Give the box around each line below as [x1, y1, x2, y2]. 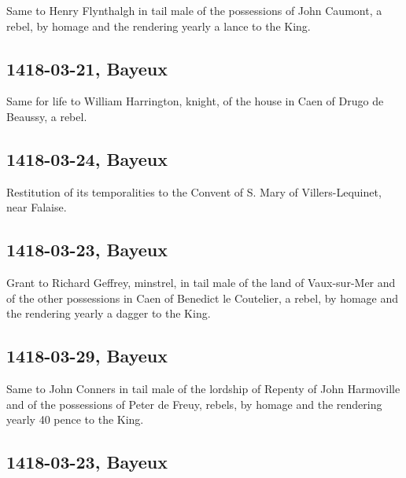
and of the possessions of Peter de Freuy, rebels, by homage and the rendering [6, 395, 382, 412]
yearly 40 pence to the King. [6, 411, 144, 428]
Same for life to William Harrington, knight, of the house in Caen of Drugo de [6, 93, 384, 109]
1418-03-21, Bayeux [6, 56, 168, 80]
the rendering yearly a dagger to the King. [6, 305, 211, 322]
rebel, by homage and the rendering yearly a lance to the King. [6, 17, 311, 34]
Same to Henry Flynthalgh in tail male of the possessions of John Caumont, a [6, 2, 382, 18]
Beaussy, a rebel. [6, 108, 87, 124]
